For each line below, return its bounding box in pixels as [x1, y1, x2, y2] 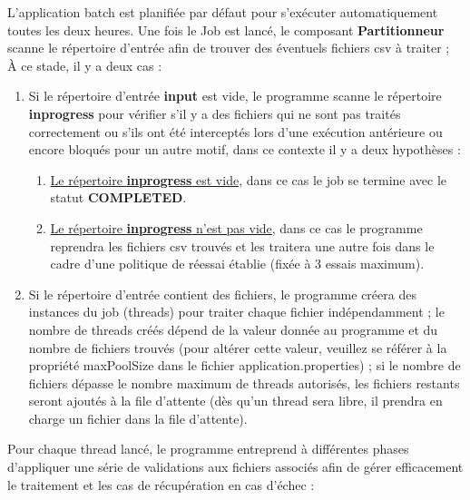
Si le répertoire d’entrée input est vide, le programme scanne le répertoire [28, 86, 442, 105]
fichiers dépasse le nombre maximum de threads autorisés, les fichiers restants [28, 373, 460, 392]
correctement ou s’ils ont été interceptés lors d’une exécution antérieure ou [28, 122, 443, 141]
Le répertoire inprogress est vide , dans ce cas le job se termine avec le [50, 170, 446, 189]
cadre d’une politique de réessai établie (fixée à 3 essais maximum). [50, 254, 425, 273]
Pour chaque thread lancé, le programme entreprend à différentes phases [7, 439, 409, 458]
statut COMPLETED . [50, 188, 187, 207]
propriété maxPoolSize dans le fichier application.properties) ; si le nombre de [28, 356, 461, 375]
